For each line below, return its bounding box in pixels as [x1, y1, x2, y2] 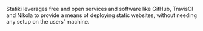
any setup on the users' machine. [6, 18, 90, 25]
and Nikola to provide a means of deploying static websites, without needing [6, 12, 197, 19]
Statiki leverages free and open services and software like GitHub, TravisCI [6, 5, 194, 12]
